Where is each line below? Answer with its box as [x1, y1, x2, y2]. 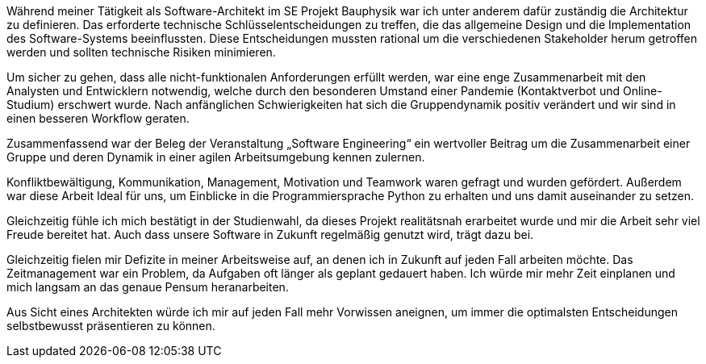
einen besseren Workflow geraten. [6, 111, 190, 125]
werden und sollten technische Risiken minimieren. [6, 45, 276, 59]
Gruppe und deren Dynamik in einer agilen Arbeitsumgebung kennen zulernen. [6, 150, 425, 164]
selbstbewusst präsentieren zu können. [6, 319, 215, 333]
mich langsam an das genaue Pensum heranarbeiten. [6, 280, 289, 294]
